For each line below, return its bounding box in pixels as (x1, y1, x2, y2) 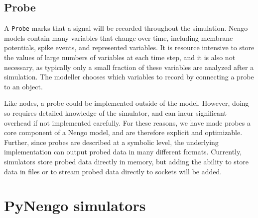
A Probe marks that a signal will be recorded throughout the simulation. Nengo (4, 23, 248, 33)
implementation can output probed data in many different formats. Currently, (4, 146, 242, 157)
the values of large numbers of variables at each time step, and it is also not (4, 52, 236, 63)
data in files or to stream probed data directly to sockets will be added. (4, 166, 222, 176)
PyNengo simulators (4, 195, 146, 216)
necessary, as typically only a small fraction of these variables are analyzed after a (4, 62, 254, 72)
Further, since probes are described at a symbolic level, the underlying (4, 137, 219, 147)
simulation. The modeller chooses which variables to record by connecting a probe (4, 72, 254, 82)
